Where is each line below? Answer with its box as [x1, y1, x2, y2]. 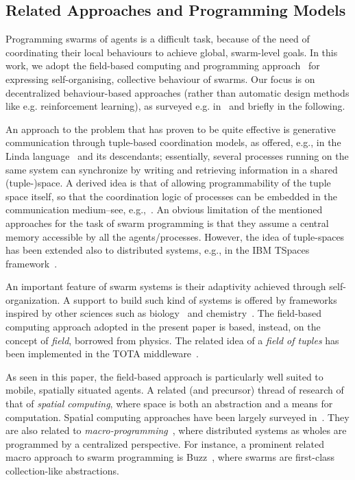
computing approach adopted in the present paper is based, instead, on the [5, 320, 321, 334]
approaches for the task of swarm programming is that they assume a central [5, 215, 329, 230]
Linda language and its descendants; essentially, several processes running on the [5, 148, 349, 163]
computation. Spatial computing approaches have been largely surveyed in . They [5, 409, 350, 424]
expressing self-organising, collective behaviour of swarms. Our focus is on [5, 71, 315, 86]
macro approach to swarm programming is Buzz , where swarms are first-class [5, 450, 335, 464]
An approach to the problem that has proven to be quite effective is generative [5, 121, 336, 136]
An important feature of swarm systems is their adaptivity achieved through [5, 279, 326, 293]
